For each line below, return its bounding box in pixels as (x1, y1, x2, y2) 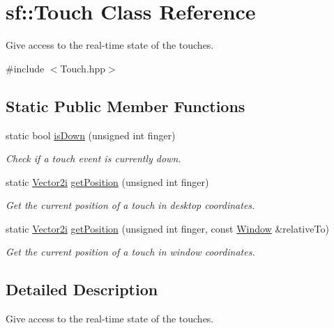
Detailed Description (6, 279, 158, 300)
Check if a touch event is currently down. (6, 151, 181, 166)
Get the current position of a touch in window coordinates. (6, 244, 255, 259)
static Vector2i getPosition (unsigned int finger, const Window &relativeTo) (6, 221, 329, 235)
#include (6, 61, 45, 75)
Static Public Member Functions (6, 95, 245, 116)
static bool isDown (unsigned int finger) (6, 127, 176, 142)
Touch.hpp (60, 61, 106, 75)
